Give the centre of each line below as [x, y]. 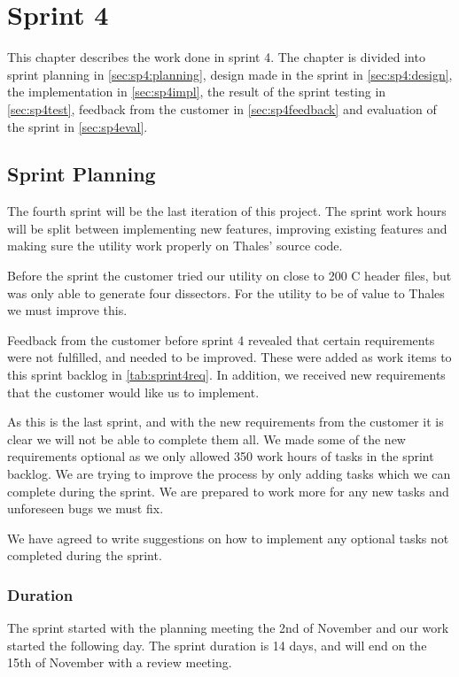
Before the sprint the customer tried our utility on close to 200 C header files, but [229, 276]
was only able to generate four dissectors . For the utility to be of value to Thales [226, 292]
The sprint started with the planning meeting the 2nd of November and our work [228, 628]
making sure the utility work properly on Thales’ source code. [175, 246]
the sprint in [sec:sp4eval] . [78, 126]
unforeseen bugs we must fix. [86, 508]
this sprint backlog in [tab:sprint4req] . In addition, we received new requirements [226, 375]
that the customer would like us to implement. [133, 392]
